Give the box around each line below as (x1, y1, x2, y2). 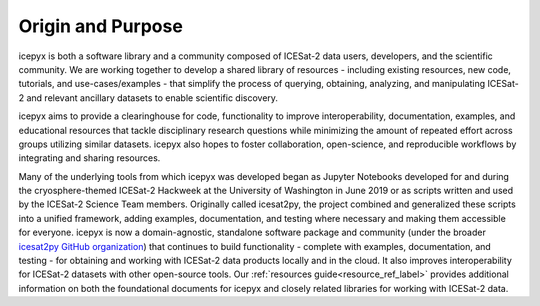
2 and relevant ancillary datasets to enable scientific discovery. (18, 91, 279, 104)
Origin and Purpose (18, 15, 184, 37)
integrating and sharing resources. (18, 152, 161, 164)
